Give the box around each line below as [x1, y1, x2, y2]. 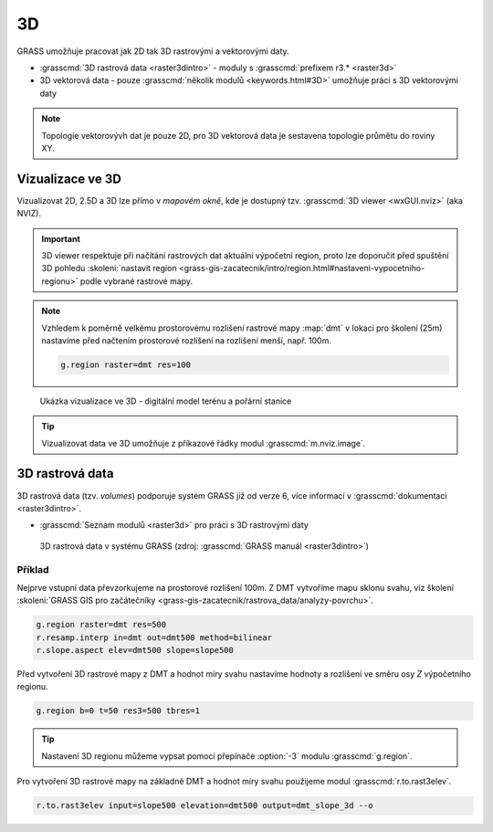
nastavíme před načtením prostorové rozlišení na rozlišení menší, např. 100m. [41, 334, 332, 346]
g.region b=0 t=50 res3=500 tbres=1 [36, 706, 201, 716]
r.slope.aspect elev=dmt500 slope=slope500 [36, 645, 235, 656]
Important [41, 233, 81, 244]
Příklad [16, 563, 49, 575]
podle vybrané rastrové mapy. [79, 275, 194, 287]
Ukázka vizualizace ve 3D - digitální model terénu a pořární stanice [39, 395, 292, 406]
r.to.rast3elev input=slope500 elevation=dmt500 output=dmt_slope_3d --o [36, 800, 373, 811]
